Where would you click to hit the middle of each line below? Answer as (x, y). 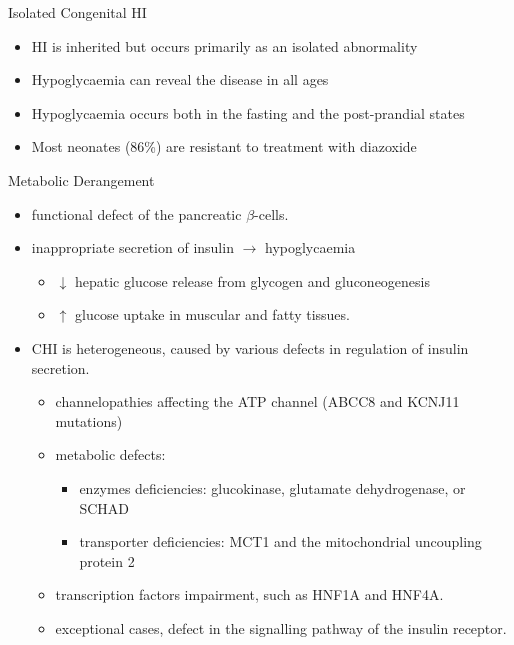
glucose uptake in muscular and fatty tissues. (212, 314)
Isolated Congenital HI (77, 12)
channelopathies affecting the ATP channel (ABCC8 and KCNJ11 (257, 401)
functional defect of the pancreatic (136, 213)
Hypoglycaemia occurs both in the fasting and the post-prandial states (248, 112)
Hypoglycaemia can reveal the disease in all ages (180, 79)
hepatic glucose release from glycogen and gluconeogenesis (252, 280)
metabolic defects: (110, 454)
